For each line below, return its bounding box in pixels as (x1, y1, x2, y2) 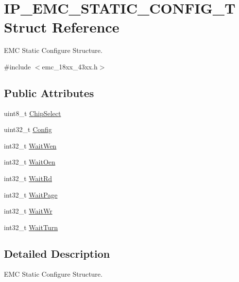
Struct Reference (4, 17, 119, 37)
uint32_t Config (4, 124, 52, 134)
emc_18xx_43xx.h (42, 61, 98, 71)
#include (4, 61, 31, 71)
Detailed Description (4, 246, 110, 261)
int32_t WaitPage (4, 189, 58, 199)
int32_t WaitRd (4, 173, 52, 183)
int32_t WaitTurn (4, 222, 58, 232)
